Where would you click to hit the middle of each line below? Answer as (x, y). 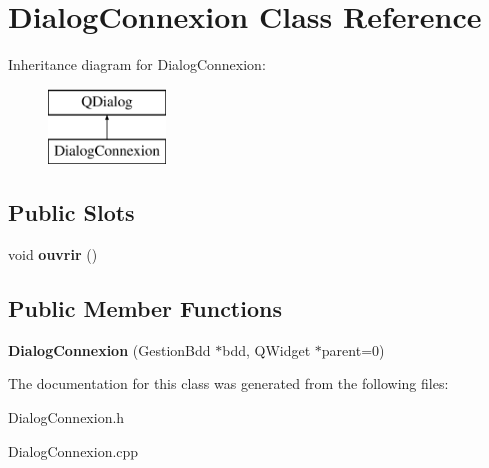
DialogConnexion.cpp (73, 450)
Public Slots (71, 212)
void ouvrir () (53, 254)
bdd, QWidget (266, 349)
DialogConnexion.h (66, 417)
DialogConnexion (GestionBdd (109, 349)
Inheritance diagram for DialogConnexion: (137, 64)
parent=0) (353, 349)
